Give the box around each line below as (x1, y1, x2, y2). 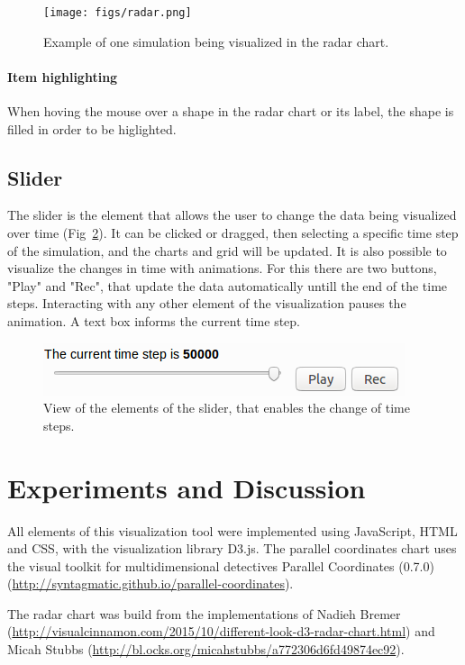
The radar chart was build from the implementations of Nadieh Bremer (7, 604, 401, 623)
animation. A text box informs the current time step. (7, 312, 300, 330)
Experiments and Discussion (7, 469, 366, 506)
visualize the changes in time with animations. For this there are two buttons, (7, 259, 437, 278)
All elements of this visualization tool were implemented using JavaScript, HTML (7, 521, 458, 540)
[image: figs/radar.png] (43, 6, 192, 19)
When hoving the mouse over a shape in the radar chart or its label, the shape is (7, 102, 454, 121)
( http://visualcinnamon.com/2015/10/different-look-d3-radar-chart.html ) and (7, 622, 435, 641)
